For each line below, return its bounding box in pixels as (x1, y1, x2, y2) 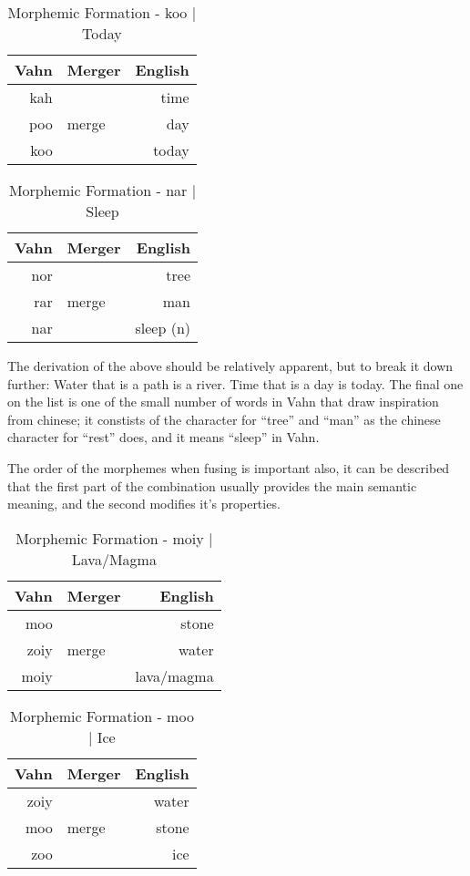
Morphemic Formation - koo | (7, 2, 197, 23)
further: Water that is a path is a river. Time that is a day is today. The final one (7, 374, 464, 393)
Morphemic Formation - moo (9, 705, 194, 727)
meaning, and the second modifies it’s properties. (7, 494, 281, 513)
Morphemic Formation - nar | (8, 180, 197, 201)
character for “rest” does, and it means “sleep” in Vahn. (7, 428, 320, 447)
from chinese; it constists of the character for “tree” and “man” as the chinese (7, 409, 441, 428)
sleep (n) (135, 317, 191, 338)
